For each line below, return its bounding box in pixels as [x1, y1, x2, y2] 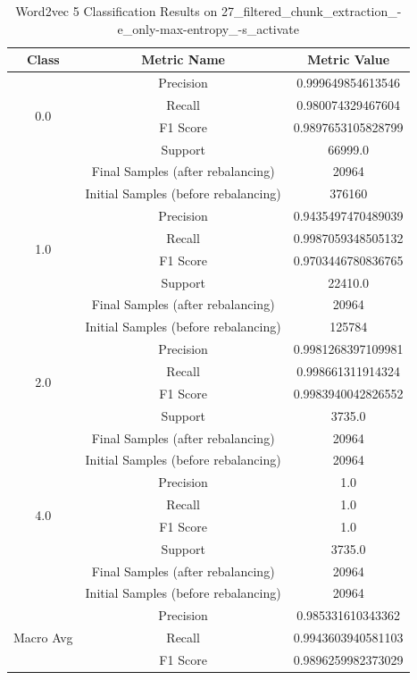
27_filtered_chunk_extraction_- [221, 2, 402, 20]
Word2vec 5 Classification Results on [15, 2, 218, 20]
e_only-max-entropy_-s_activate [117, 19, 300, 38]
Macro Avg [13, 628, 73, 647]
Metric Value [307, 50, 390, 69]
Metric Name [141, 50, 225, 69]
